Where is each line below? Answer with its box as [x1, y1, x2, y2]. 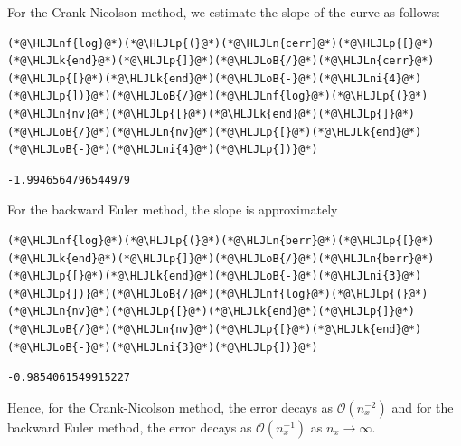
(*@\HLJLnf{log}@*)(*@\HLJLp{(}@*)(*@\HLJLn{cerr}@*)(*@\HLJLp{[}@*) [7, 36, 435, 50]
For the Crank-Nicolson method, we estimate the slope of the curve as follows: [7, 3, 440, 21]
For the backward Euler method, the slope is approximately [7, 200, 338, 219]
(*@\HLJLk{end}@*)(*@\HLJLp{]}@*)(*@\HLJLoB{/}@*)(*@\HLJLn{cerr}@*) [7, 54, 435, 68]
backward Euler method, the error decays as [7, 417, 252, 436]
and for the [391, 397, 454, 416]
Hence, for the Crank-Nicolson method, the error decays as [7, 397, 334, 416]
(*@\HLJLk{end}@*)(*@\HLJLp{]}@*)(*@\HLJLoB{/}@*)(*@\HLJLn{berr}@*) [7, 251, 435, 265]
